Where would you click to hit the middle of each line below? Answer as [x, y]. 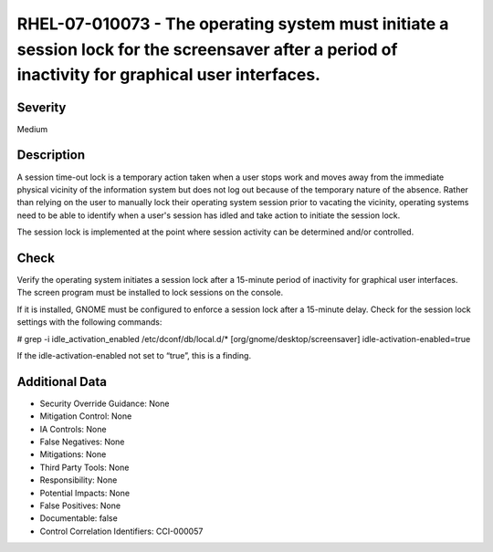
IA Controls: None [73, 429]
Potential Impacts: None [85, 493]
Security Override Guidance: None [105, 403]
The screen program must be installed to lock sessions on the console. [150, 293]
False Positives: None [80, 505]
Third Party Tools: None [84, 467]
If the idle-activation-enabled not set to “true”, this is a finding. [134, 355]
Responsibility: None [79, 480]
